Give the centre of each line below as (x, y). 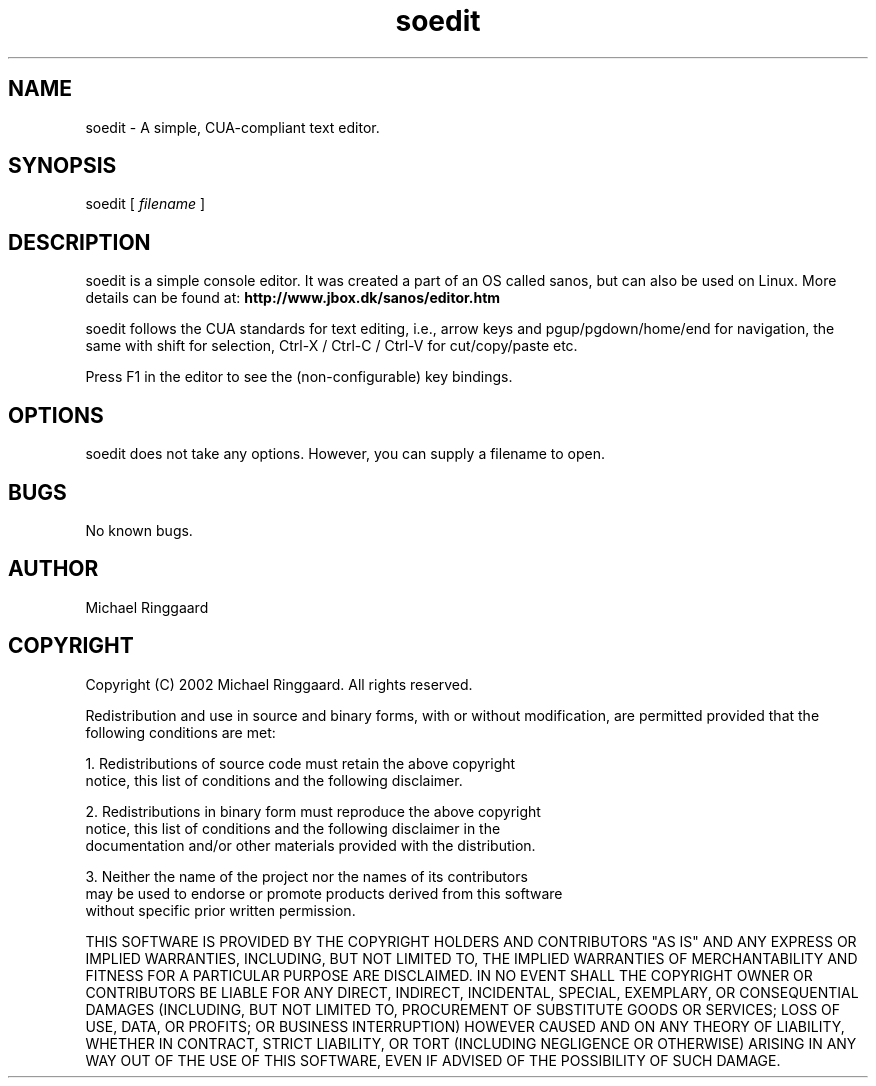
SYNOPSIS (62, 166)
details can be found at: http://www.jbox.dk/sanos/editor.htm (293, 298)
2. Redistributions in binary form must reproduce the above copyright (313, 811)
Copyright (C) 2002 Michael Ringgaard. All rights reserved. (279, 684)
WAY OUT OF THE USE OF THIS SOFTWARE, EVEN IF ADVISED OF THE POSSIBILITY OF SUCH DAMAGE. (433, 1060)
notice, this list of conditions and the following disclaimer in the (293, 828)
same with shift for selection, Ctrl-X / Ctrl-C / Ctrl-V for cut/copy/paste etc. (331, 346)
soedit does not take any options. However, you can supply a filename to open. (345, 454)
